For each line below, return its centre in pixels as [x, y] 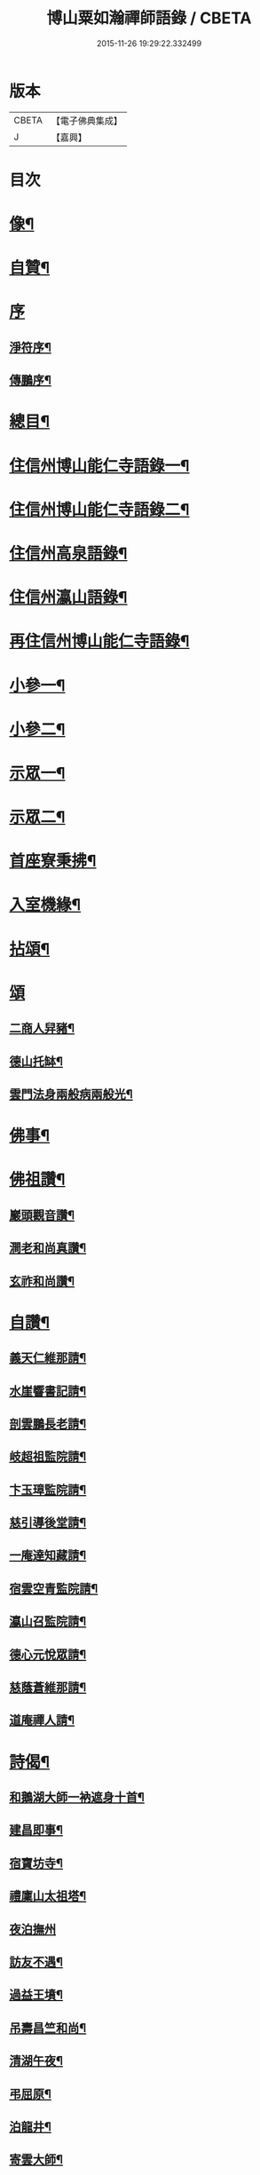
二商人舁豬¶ [42, 1028]
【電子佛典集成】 [87, 121]
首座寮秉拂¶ [53, 861]
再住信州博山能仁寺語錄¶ [99, 641]
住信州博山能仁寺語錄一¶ [99, 466]
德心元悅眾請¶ [48, 1654]
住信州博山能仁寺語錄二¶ [99, 509]
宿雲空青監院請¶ [54, 1589]
